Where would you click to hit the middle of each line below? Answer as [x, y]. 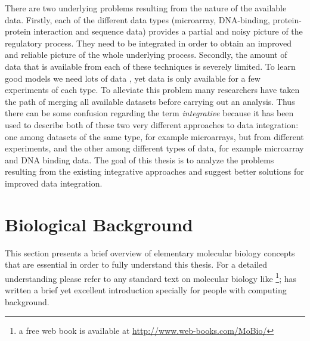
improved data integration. [54, 183]
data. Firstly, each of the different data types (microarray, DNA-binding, [137, 19]
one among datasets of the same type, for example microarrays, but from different [154, 136]
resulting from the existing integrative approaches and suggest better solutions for [154, 171]
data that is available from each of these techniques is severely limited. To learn [150, 66]
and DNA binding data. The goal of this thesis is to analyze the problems [139, 159]
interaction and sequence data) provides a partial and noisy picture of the [168, 31]
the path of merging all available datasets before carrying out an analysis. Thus [150, 101]
